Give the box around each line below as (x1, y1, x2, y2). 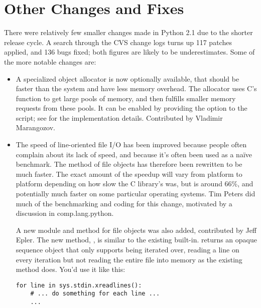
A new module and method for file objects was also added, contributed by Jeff (16, 224, 257, 235)
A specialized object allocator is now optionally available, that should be (16, 73, 239, 84)
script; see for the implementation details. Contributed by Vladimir (16, 112, 223, 123)
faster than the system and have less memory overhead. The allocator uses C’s (16, 83, 257, 94)
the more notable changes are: (4, 56, 96, 67)
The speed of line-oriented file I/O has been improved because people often (16, 139, 247, 150)
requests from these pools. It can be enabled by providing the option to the (16, 103, 247, 113)
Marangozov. (16, 122, 56, 133)
